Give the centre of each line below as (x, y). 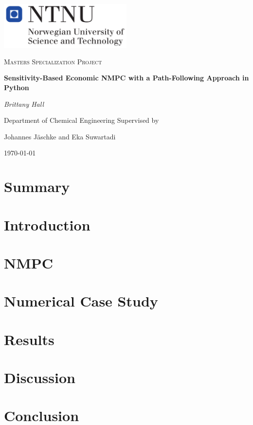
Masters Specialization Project (53, 61)
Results (29, 339)
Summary (37, 186)
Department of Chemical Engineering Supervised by (81, 120)
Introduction (47, 224)
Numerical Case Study (81, 301)
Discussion (40, 377)
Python (17, 87)
